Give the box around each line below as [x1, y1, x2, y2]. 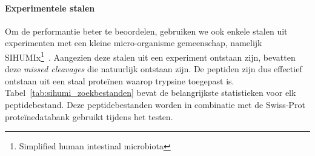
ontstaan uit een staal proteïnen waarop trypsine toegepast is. [5, 74, 234, 87]
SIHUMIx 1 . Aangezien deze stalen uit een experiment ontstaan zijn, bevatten [5, 49, 296, 63]
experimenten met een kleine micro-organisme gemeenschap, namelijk [5, 36, 262, 49]
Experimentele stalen [5, 1, 95, 14]
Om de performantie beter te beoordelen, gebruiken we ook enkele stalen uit [5, 24, 288, 37]
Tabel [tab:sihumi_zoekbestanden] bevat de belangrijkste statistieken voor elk [5, 86, 296, 99]
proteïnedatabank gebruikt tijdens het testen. [5, 110, 173, 123]
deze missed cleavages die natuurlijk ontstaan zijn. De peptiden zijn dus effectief [5, 63, 302, 75]
